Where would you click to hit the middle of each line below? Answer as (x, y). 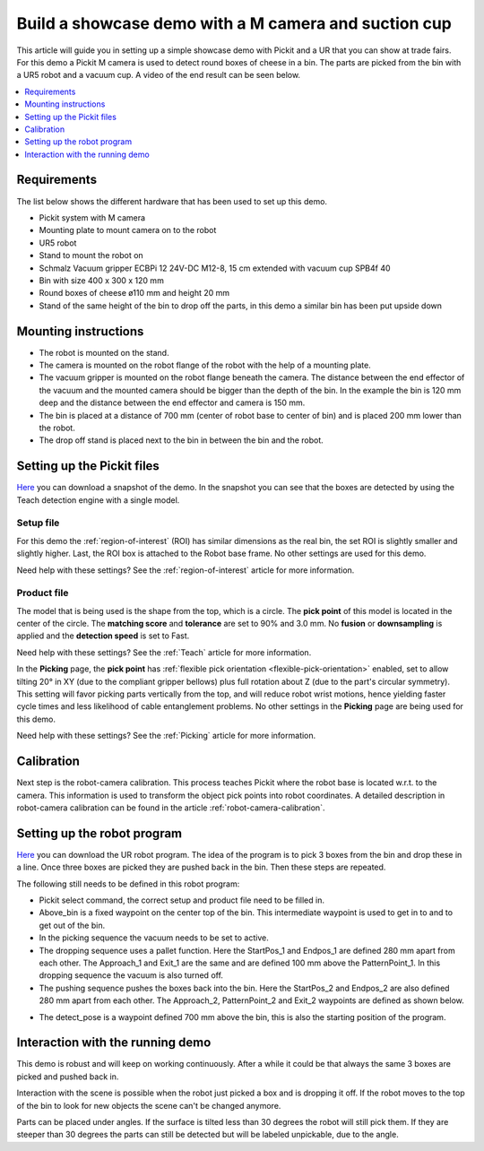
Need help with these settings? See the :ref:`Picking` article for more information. (166, 736)
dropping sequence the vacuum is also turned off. (131, 975)
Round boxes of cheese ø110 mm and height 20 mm (134, 293)
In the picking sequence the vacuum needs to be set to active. (154, 938)
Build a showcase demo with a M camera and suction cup (234, 23)
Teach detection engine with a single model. (98, 500)
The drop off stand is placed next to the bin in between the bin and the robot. (181, 440)
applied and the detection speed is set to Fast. (103, 636)
